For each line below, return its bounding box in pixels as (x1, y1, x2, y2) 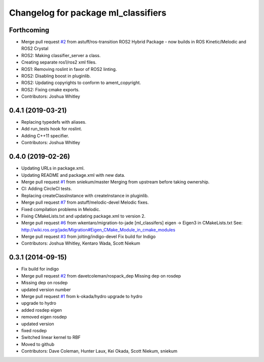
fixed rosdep (21, 327, 47, 333)
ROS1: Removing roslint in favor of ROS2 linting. (21, 66, 117, 72)
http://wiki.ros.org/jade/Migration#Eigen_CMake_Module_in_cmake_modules (21, 227, 176, 233)
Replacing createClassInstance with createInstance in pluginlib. (21, 192, 149, 198)
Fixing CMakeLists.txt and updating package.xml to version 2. (21, 213, 146, 219)
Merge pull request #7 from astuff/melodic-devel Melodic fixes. (21, 199, 149, 205)
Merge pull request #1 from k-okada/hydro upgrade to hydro (21, 293, 143, 299)
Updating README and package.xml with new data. (21, 172, 126, 178)
